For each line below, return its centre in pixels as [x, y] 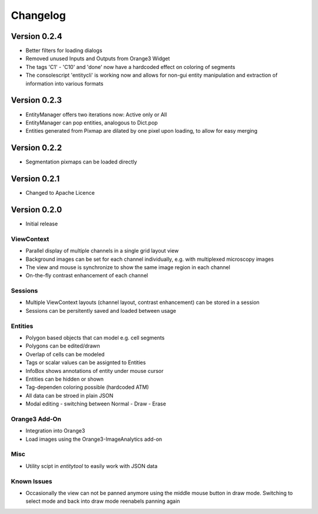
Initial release [42, 224]
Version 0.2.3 [36, 100]
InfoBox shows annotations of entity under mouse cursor [95, 371]
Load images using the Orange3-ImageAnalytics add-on [94, 439]
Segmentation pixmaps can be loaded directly [82, 162]
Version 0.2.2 [36, 148]
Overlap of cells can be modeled [65, 354]
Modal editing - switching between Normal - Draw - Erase [96, 404]
